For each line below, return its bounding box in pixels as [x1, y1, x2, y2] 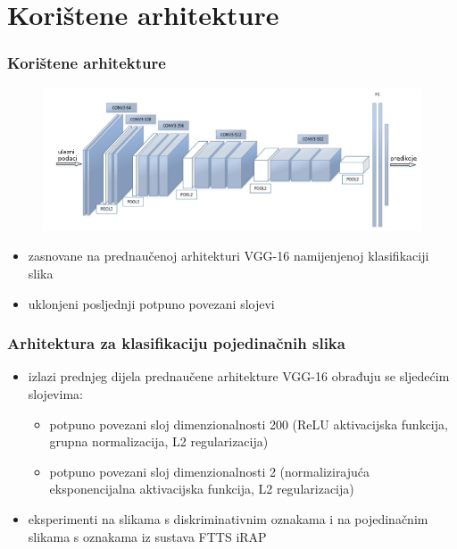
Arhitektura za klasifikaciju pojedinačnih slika [7, 332, 345, 354]
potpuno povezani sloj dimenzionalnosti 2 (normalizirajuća [49, 462, 370, 480]
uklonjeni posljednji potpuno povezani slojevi [28, 294, 275, 312]
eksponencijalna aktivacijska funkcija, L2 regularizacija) [49, 479, 354, 498]
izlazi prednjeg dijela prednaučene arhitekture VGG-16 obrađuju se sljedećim [28, 367, 450, 386]
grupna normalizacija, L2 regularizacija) [49, 432, 269, 451]
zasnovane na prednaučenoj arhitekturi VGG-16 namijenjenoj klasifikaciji [28, 246, 429, 265]
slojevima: [28, 384, 83, 403]
